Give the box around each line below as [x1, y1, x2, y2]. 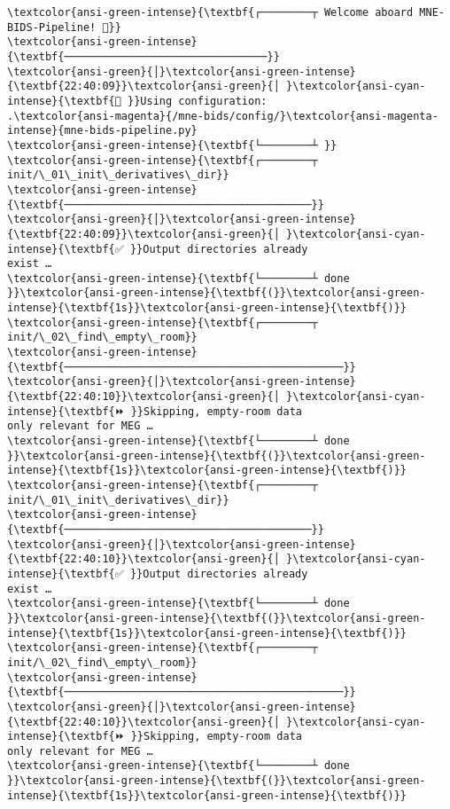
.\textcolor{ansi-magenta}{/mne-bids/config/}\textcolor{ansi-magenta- [7, 109, 438, 122]
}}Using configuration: [128, 94, 268, 107]
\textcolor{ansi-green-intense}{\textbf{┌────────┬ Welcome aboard [7, 6, 414, 19]
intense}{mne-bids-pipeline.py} [7, 124, 198, 137]
